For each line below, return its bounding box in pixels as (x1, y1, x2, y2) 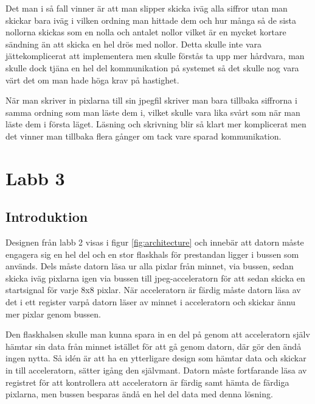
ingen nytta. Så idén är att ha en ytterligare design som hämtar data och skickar (5, 352, 306, 364)
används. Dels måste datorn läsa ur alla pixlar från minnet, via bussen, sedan (5, 260, 294, 272)
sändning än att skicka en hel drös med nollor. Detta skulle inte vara (5, 37, 262, 50)
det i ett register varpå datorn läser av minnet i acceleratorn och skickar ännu (5, 296, 296, 308)
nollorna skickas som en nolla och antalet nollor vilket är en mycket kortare (5, 26, 286, 38)
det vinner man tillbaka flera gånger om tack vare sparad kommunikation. (5, 129, 282, 142)
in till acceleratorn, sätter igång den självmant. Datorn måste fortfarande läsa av (5, 364, 307, 377)
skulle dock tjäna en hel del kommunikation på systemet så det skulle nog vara (5, 61, 299, 74)
